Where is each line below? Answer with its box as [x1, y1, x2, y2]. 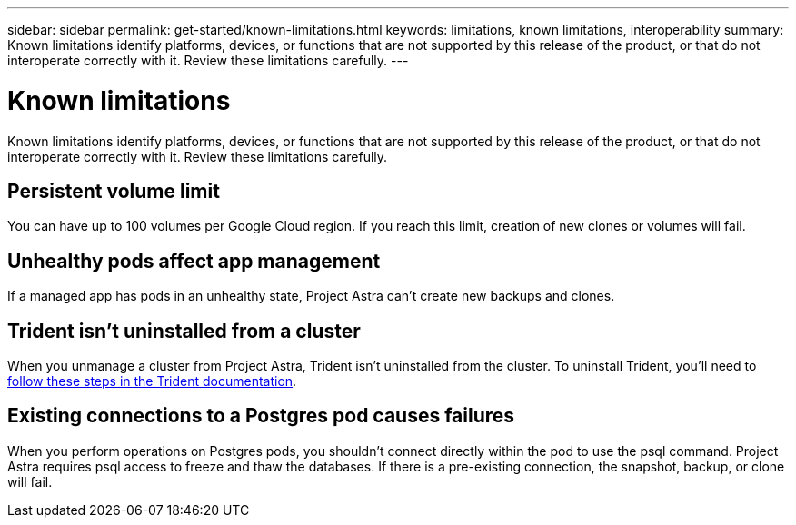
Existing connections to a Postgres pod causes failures [7, 404, 515, 428]
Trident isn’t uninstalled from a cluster [7, 319, 361, 342]
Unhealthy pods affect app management [7, 249, 381, 272]
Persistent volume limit [7, 179, 220, 203]
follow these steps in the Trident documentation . [7, 373, 297, 390]
